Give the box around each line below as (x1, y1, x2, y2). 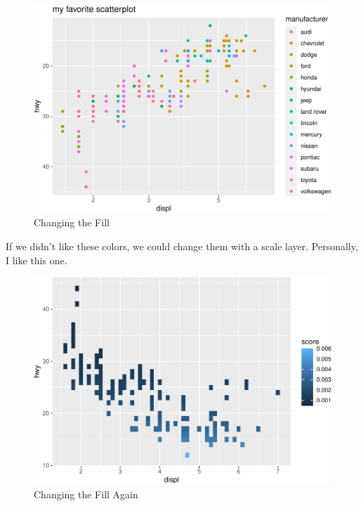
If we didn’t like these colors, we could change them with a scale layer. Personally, (6, 239, 358, 253)
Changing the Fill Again (34, 486, 138, 501)
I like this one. (6, 252, 67, 267)
